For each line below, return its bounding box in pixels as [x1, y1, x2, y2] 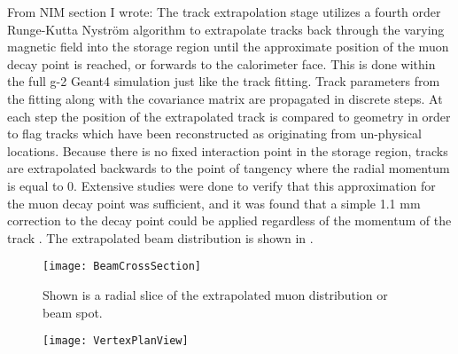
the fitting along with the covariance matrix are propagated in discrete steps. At [7, 89, 443, 107]
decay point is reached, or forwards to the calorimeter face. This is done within [7, 54, 436, 73]
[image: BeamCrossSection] [43, 260, 201, 273]
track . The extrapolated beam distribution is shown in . [7, 228, 314, 247]
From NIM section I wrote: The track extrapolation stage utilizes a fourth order [7, 3, 441, 20]
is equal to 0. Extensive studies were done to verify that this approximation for [7, 176, 436, 194]
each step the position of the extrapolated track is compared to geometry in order [7, 106, 451, 125]
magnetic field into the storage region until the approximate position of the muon [7, 37, 449, 56]
